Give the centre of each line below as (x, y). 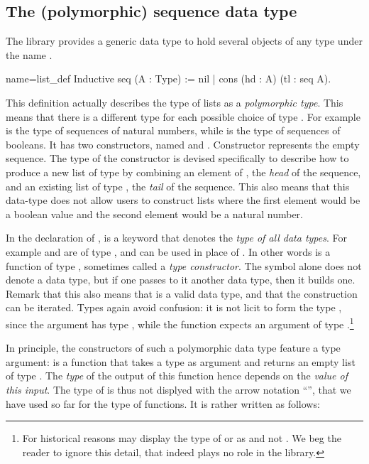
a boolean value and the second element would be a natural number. (154, 214)
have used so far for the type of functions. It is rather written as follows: (163, 403)
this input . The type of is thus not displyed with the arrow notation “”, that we (178, 389)
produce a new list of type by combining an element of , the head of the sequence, (183, 172)
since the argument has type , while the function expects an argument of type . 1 (180, 323)
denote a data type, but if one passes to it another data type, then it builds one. (181, 280)
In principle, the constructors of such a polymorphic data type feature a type (173, 348)
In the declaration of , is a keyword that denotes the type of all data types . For (176, 238)
